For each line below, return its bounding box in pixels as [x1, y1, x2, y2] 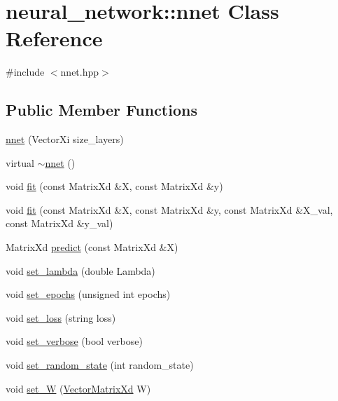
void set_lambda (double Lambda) [6, 263, 155, 278]
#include [6, 64, 45, 79]
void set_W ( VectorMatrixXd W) [6, 381, 151, 395]
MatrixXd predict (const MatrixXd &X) [6, 240, 178, 254]
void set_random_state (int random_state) [6, 358, 194, 372]
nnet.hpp [60, 64, 99, 79]
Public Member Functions [6, 99, 197, 121]
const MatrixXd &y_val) [6, 216, 113, 231]
